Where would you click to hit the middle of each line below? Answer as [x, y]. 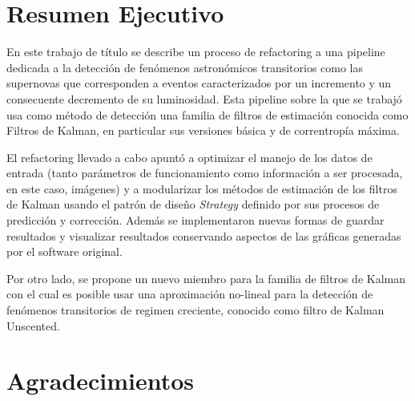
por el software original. [64, 251]
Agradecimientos [101, 381]
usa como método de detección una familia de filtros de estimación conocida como [207, 114]
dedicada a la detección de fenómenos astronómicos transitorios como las [185, 67]
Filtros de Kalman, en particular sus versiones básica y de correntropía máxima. [203, 130]
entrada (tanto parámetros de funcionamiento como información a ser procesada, [205, 173]
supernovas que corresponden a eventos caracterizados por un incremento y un [199, 83]
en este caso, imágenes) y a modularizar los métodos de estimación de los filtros [202, 188]
